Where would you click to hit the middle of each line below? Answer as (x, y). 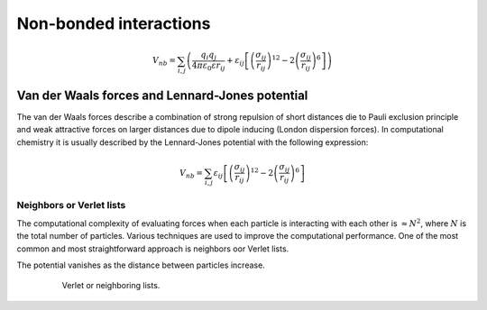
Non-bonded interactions (114, 23)
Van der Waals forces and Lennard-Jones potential (162, 95)
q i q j (208, 56)
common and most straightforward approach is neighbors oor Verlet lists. (153, 249)
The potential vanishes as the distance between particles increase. (141, 265)
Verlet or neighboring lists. (111, 286)
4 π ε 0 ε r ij (208, 66)
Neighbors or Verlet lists (71, 205)
